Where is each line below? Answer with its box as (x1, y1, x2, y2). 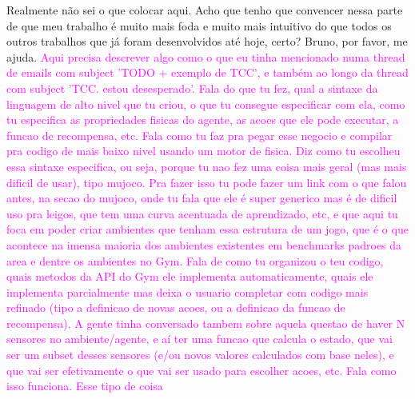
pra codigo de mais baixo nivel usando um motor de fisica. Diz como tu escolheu (6, 142, 401, 159)
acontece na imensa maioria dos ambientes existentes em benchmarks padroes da (6, 236, 402, 253)
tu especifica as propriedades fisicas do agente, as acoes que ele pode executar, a (6, 111, 399, 128)
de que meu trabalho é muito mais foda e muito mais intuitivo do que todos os (6, 17, 392, 34)
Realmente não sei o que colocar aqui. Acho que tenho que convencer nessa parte (6, 2, 403, 18)
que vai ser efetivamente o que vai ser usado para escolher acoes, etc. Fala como (6, 361, 397, 378)
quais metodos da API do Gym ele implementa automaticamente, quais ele (6, 268, 373, 285)
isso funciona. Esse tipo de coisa (6, 377, 163, 394)
